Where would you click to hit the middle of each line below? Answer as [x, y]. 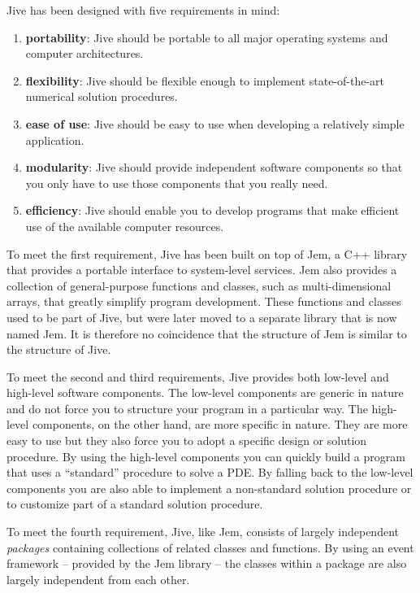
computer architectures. [84, 53]
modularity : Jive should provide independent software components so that [214, 167]
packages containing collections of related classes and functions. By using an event [210, 547]
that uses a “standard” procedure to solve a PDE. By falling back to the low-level [210, 472]
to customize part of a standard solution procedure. [135, 504]
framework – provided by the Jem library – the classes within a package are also [207, 563]
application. [55, 140]
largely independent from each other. [98, 579]
